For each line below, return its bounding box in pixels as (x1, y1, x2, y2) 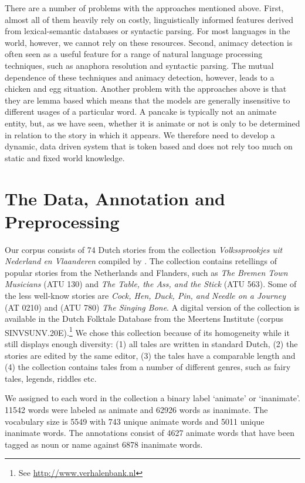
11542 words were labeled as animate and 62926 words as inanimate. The (5, 404, 268, 415)
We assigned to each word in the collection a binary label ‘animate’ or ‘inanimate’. (5, 392, 300, 404)
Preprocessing (5, 209, 120, 233)
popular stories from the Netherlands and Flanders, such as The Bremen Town (5, 266, 288, 278)
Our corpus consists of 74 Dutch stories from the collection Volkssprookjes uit (5, 243, 283, 255)
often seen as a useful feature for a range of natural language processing (5, 48, 263, 60)
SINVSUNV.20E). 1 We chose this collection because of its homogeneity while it (5, 324, 290, 338)
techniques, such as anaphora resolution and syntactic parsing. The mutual (5, 59, 274, 71)
